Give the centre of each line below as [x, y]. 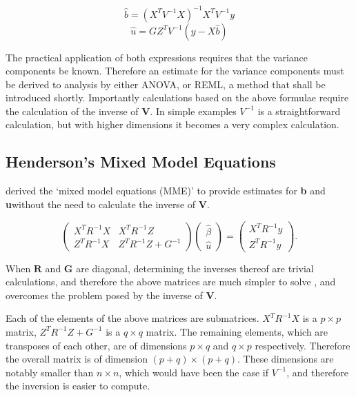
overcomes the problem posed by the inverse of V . [111, 295]
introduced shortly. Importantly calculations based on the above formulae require [177, 98]
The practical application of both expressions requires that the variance [157, 57]
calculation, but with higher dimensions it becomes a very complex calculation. [172, 124]
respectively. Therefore [303, 345]
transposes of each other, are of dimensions [96, 345]
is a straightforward [299, 111]
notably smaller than [50, 372]
